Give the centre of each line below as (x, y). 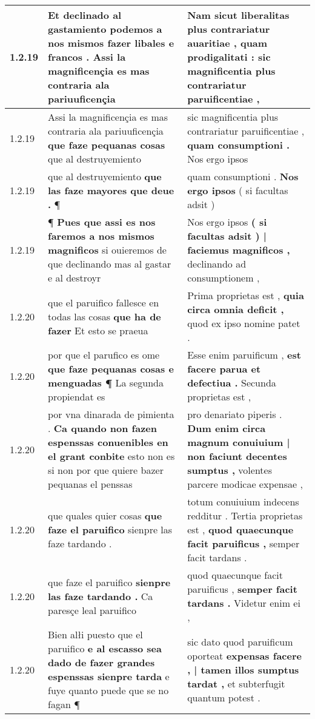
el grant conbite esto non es (111, 456)
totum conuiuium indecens (243, 501)
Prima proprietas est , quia (246, 295)
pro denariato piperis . (235, 414)
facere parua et (224, 369)
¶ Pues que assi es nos (102, 222)
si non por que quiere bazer (106, 470)
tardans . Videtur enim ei (244, 603)
